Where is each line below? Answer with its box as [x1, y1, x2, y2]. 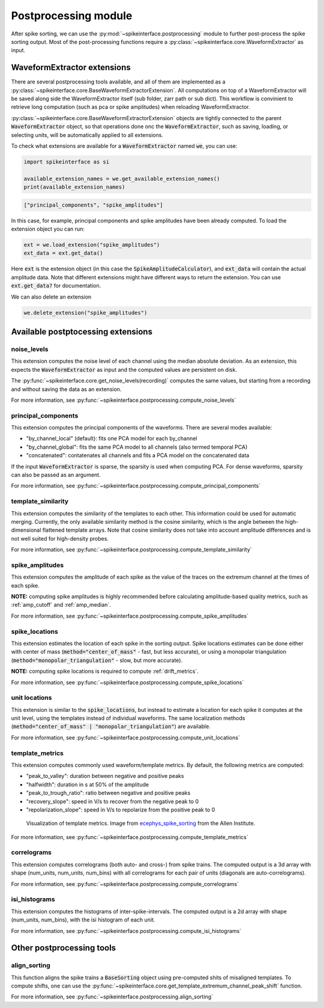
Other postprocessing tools [11, 943, 116, 953]
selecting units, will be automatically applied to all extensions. [11, 131, 163, 138]
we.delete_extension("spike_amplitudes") [23, 309, 148, 316]
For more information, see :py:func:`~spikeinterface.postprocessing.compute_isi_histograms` [11, 927, 242, 934]
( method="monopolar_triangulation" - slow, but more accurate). [11, 657, 183, 664]
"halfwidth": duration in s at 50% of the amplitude [26, 781, 149, 788]
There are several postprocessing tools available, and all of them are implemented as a [11, 78, 226, 85]
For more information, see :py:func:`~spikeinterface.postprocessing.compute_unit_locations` [11, 733, 240, 741]
